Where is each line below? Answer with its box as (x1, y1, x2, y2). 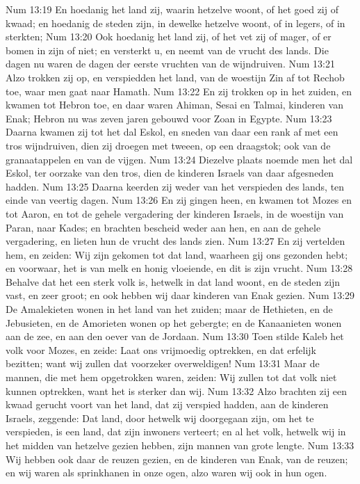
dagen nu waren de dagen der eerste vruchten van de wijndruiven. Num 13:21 (6, 56, 335, 71)
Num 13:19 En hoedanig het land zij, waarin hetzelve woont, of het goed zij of (6, 2, 338, 16)
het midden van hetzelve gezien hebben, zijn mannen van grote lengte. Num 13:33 (6, 438, 354, 452)
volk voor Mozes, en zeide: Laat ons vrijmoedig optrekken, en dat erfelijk (6, 342, 316, 357)
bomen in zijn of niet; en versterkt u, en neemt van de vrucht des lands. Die (6, 42, 329, 57)
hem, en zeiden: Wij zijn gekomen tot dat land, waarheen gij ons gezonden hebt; (6, 247, 348, 261)
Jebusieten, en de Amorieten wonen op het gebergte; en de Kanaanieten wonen (6, 315, 342, 330)
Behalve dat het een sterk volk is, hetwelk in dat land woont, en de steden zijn (6, 274, 341, 289)
